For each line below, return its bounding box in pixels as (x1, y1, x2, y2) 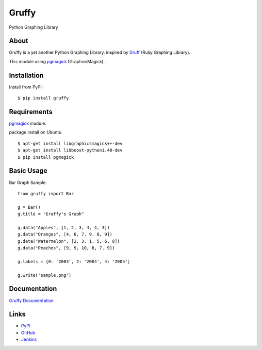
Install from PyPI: (9, 84, 43, 90)
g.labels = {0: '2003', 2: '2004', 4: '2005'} (17, 259, 131, 264)
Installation (9, 71, 44, 80)
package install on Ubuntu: (9, 129, 63, 135)
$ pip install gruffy (17, 95, 69, 101)
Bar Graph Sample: (9, 180, 47, 185)
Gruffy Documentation (9, 298, 54, 303)
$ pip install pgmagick (17, 154, 74, 160)
